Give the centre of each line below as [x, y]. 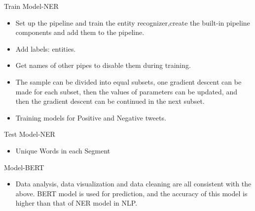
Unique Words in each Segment [63, 150]
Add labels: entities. [46, 48]
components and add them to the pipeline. [80, 32]
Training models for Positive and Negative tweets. [91, 117]
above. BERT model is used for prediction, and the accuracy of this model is [131, 193]
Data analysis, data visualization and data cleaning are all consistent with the [133, 184]
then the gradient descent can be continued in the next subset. [110, 101]
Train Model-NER [31, 6]
